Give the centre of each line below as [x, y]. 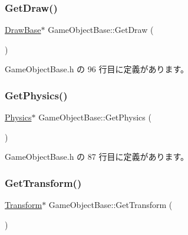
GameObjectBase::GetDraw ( [101, 30]
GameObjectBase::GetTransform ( [111, 205]
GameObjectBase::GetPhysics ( [95, 117]
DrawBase [23, 30]
